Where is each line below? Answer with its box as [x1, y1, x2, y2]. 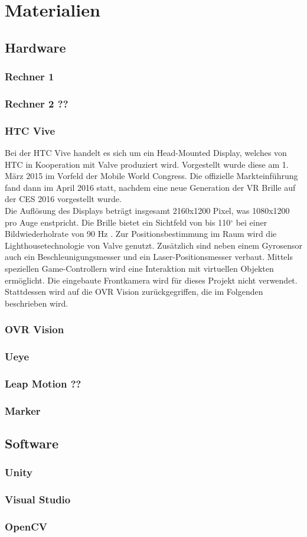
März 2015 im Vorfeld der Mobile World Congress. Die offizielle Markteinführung [5, 170, 298, 182]
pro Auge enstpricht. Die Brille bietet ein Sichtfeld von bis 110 [5, 216, 231, 228]
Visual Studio [5, 492, 71, 507]
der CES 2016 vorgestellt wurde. [5, 193, 122, 205]
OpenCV [5, 519, 47, 534]
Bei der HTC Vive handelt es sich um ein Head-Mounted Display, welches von [5, 147, 287, 159]
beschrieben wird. [5, 297, 68, 309]
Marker [5, 403, 41, 418]
